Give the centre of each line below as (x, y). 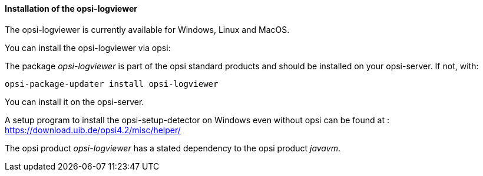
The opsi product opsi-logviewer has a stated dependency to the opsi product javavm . (173, 148)
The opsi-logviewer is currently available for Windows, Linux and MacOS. (147, 29)
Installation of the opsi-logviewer (71, 9)
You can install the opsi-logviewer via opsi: (88, 48)
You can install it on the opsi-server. (75, 101)
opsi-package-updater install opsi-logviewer (112, 84)
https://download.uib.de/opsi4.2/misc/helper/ (93, 130)
